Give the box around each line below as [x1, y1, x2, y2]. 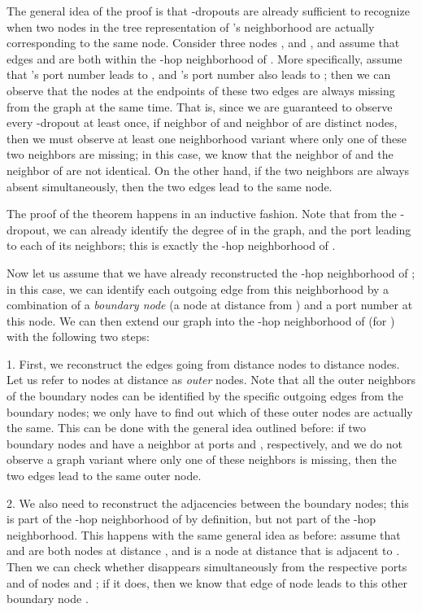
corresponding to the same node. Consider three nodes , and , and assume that [7, 34, 400, 51]
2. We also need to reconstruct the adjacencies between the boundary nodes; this [7, 494, 409, 511]
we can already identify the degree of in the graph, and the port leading [53, 221, 411, 238]
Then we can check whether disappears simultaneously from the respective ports [7, 558, 407, 575]
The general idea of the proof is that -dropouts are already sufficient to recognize [7, 2, 410, 19]
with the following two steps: [7, 328, 150, 345]
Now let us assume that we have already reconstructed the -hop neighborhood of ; [7, 264, 415, 281]
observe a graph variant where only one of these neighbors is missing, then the [7, 451, 397, 468]
